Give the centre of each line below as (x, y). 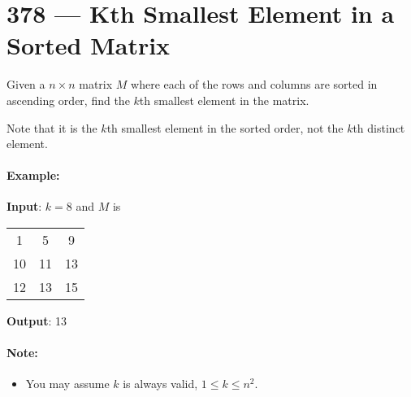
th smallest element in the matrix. (224, 100)
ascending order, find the (68, 100)
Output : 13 (37, 321)
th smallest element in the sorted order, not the (225, 127)
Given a (26, 84)
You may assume (67, 384)
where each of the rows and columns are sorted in (254, 84)
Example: (33, 175)
